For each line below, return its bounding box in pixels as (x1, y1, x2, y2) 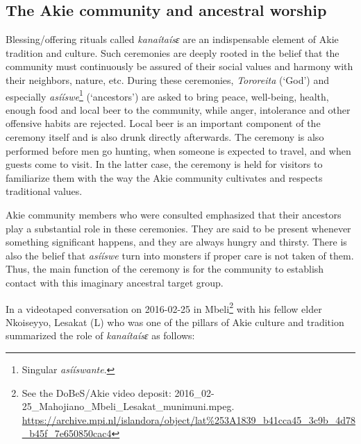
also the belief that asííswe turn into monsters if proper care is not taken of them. (6, 248, 354, 262)
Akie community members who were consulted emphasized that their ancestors (6, 207, 342, 221)
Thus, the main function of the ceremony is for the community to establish (6, 262, 324, 276)
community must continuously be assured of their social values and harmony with (6, 59, 353, 74)
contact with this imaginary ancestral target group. (6, 275, 224, 289)
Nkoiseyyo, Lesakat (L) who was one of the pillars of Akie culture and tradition (6, 314, 344, 329)
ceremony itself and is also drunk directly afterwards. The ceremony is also (6, 130, 324, 144)
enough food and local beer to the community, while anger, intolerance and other (6, 102, 351, 117)
